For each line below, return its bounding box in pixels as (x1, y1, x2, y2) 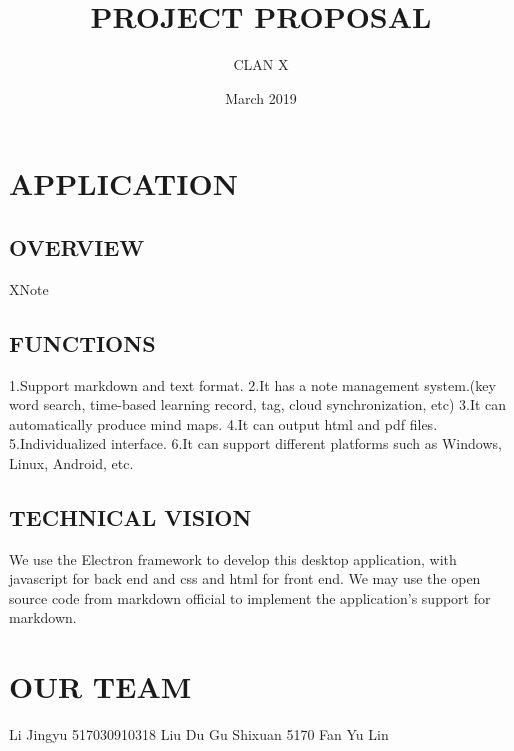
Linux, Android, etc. (9, 452, 134, 473)
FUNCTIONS (9, 327, 156, 358)
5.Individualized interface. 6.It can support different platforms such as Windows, (9, 433, 502, 454)
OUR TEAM (9, 666, 192, 707)
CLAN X (233, 54, 289, 75)
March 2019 (225, 87, 297, 108)
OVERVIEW (9, 231, 145, 262)
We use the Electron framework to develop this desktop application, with (9, 548, 457, 569)
